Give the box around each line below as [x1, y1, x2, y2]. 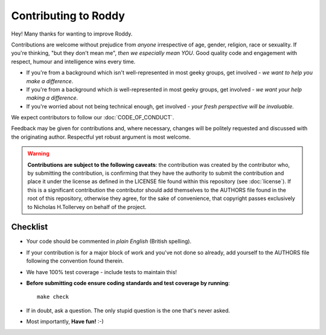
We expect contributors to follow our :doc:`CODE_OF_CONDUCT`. [11, 114, 174, 121]
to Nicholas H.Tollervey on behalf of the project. [27, 203, 147, 210]
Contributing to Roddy [11, 9, 125, 22]
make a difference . [26, 77, 74, 84]
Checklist [11, 222, 48, 232]
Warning [27, 150, 50, 157]
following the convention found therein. [26, 257, 124, 265]
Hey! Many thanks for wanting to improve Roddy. [11, 30, 133, 37]
